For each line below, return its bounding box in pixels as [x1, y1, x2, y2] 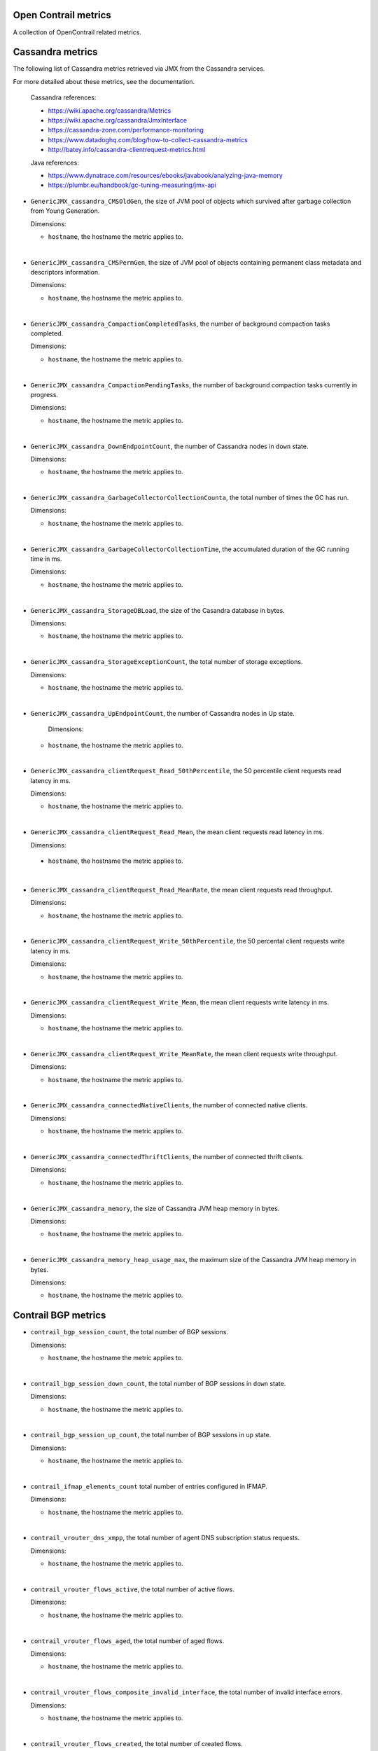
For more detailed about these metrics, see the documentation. [13, 77, 195, 85]
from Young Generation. [30, 207, 100, 215]
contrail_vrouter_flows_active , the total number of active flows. [30, 1585, 234, 1593]
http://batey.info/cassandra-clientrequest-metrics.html [48, 146, 206, 154]
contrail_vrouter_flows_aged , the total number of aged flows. [30, 1636, 225, 1645]
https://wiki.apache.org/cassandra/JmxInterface [48, 116, 188, 124]
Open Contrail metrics [13, 9, 111, 21]
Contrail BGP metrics [13, 1310, 106, 1322]
